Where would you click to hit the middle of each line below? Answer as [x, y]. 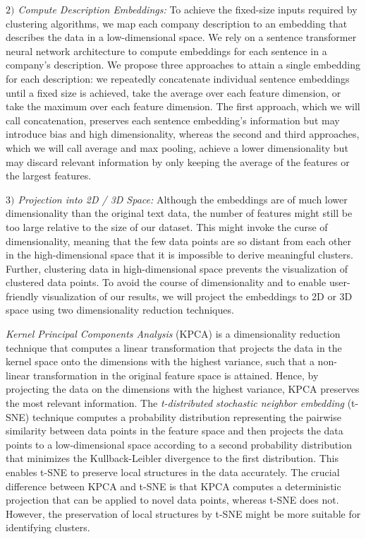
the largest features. [49, 176]
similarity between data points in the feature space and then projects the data [175, 431]
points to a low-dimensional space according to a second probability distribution [179, 444]
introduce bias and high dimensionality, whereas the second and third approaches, [183, 134]
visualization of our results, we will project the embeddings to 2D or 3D [197, 296]
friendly [22, 296]
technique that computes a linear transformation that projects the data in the [174, 347]
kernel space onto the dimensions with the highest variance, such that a [160, 361]
